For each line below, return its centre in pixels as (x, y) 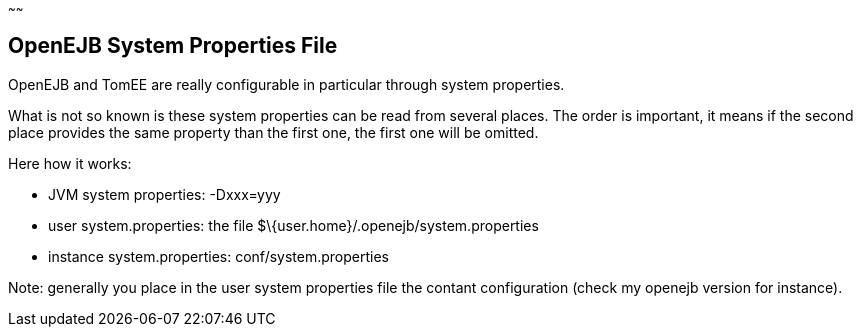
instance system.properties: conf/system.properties (218, 256)
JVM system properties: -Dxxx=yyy (164, 194)
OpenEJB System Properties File (173, 46)
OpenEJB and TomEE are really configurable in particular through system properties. (286, 84)
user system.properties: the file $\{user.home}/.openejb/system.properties (293, 225)
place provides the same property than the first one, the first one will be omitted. (273, 132)
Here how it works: (70, 163)
